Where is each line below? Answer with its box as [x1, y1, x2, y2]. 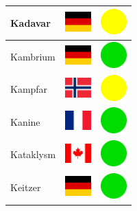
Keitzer [10, 180, 41, 195]
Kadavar [10, 15, 51, 30]
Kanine [10, 114, 40, 129]
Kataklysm [10, 147, 56, 162]
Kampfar [10, 82, 48, 96]
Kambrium [10, 49, 55, 63]
